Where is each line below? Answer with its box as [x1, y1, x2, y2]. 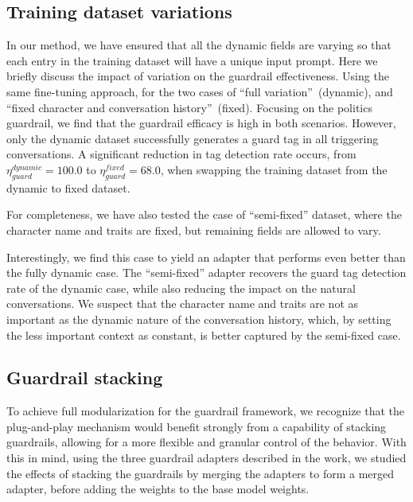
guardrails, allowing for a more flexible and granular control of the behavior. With [6, 434, 407, 450]
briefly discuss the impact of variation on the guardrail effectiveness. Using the [6, 68, 389, 84]
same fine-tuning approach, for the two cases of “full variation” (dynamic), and [6, 83, 393, 99]
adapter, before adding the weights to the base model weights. [6, 481, 310, 497]
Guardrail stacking [6, 365, 163, 390]
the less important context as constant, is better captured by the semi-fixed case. [6, 326, 401, 343]
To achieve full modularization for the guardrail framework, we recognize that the [6, 403, 405, 419]
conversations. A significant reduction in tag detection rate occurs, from [6, 146, 357, 162]
